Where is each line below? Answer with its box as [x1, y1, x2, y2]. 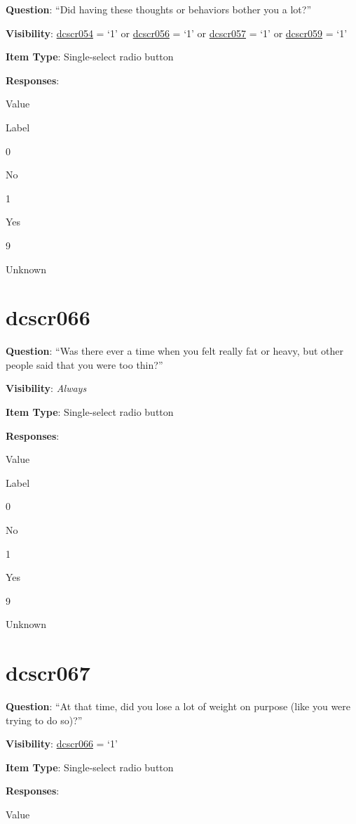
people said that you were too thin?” [6, 357, 163, 372]
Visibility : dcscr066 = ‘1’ [6, 736, 118, 751]
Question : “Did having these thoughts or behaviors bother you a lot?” [6, 2, 312, 16]
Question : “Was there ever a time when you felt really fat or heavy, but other [6, 344, 343, 358]
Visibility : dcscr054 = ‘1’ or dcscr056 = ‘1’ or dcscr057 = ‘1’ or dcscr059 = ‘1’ [6, 25, 348, 40]
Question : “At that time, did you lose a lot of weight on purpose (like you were [6, 699, 351, 714]
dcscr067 [6, 658, 90, 687]
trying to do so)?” [6, 712, 83, 727]
